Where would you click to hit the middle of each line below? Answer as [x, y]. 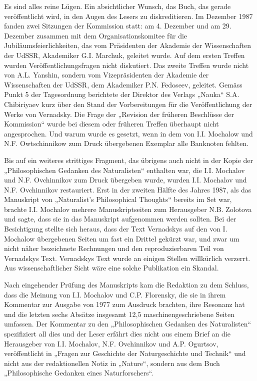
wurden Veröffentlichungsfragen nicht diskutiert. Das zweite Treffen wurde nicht [126, 65]
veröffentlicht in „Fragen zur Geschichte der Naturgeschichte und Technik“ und [125, 353]
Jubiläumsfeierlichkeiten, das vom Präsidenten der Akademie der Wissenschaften [128, 45]
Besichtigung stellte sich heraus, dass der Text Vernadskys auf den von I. [116, 229]
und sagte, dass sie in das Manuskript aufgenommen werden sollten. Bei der [120, 219]
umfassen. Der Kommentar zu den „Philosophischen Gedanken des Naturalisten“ [128, 324]
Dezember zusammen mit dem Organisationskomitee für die [96, 35]
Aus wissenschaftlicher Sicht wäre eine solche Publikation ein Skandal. [111, 268]
